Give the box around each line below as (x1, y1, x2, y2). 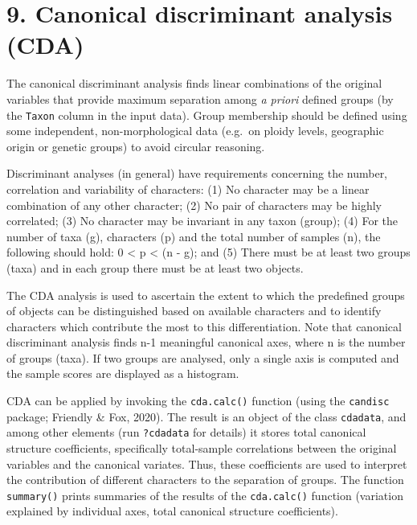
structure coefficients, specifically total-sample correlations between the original (6, 440, 397, 457)
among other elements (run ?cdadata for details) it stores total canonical (6, 424, 366, 441)
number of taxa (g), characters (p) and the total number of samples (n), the (6, 228, 381, 244)
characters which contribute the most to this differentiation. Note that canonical (6, 318, 402, 334)
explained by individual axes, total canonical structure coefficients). (6, 502, 338, 519)
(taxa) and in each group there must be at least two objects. (6, 259, 304, 276)
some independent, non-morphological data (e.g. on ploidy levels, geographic (6, 122, 384, 139)
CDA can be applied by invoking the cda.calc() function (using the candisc (6, 392, 390, 409)
